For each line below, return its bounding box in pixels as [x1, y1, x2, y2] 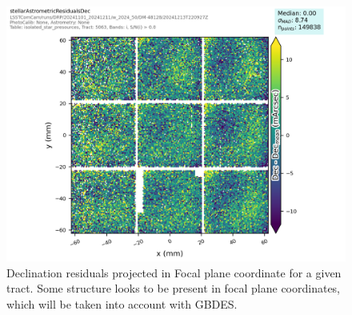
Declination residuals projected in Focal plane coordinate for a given [6, 264, 342, 281]
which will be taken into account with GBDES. [6, 295, 238, 312]
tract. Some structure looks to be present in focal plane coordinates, [6, 280, 341, 297]
